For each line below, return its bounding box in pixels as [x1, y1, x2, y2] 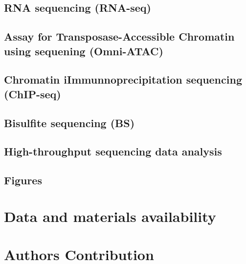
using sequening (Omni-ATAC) [4, 43, 163, 58]
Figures [4, 173, 42, 188]
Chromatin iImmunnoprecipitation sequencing [4, 72, 242, 87]
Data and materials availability [4, 206, 216, 226]
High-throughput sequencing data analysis [4, 144, 222, 159]
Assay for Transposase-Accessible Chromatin [4, 29, 235, 44]
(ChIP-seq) [4, 86, 61, 101]
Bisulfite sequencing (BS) [4, 115, 135, 130]
